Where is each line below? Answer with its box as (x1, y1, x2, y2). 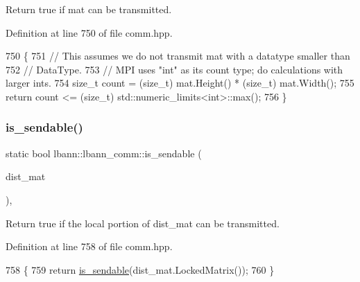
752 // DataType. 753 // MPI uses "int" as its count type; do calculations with (6, 62, 343, 76)
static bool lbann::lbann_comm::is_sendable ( (6, 146, 202, 160)
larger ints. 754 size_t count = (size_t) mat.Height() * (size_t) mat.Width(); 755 (6, 76, 354, 90)
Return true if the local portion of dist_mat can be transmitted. (6, 215, 280, 230)
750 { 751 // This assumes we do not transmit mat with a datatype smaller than (6, 49, 350, 63)
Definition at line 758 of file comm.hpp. (6, 239, 173, 254)
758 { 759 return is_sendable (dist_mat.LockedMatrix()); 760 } (6, 262, 275, 276)
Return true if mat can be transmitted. (6, 2, 172, 16)
